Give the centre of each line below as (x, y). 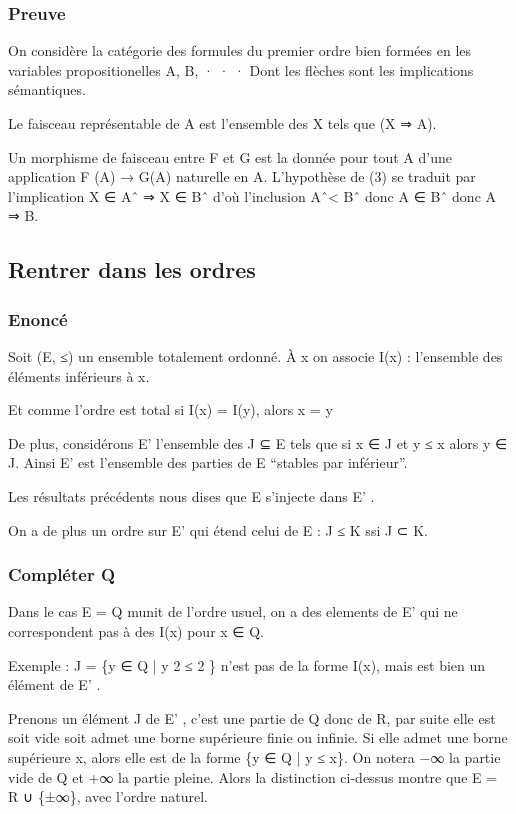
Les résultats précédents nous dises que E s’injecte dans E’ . (191, 495)
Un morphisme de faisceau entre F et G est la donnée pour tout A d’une (230, 156)
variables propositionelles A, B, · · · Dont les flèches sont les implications (241, 69)
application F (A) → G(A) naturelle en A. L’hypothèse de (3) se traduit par (242, 176)
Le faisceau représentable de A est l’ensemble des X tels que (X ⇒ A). (222, 123)
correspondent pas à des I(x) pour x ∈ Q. (136, 630)
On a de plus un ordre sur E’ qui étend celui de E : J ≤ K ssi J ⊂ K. (218, 529)
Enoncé (38, 318)
